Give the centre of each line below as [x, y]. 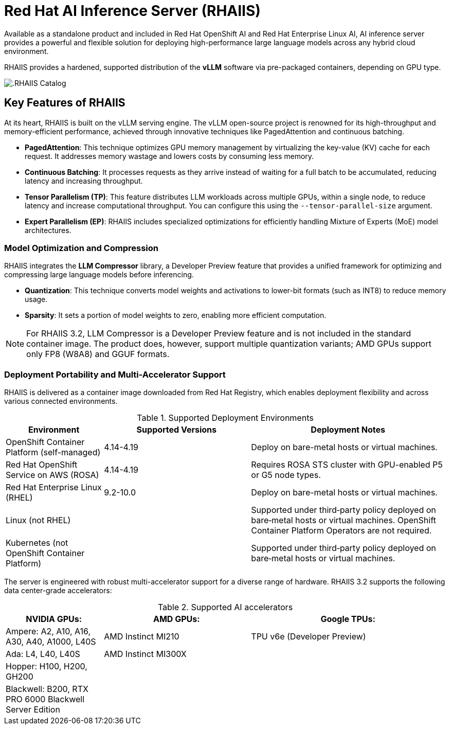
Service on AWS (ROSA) [52, 475]
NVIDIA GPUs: [54, 619]
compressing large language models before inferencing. [99, 275]
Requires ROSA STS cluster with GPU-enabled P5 [347, 465]
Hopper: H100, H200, [47, 666]
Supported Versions [177, 430]
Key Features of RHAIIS [65, 103]
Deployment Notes [348, 430]
